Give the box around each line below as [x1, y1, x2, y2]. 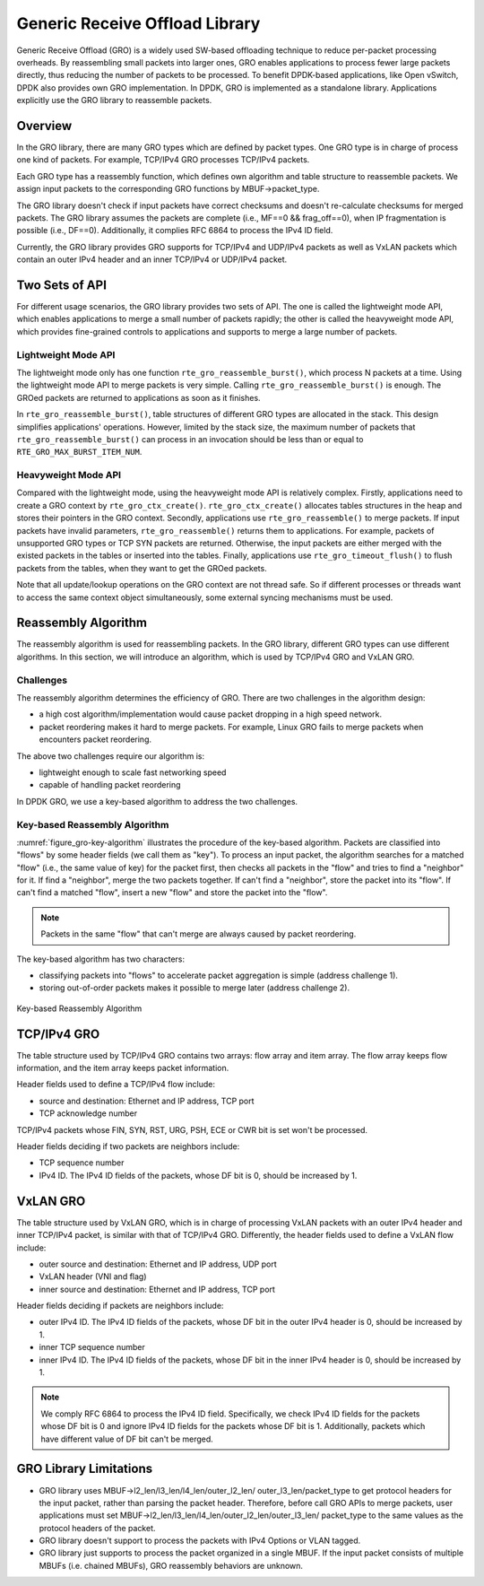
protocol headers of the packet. [39, 1522, 156, 1533]
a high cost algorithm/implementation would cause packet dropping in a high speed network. [39, 709, 383, 719]
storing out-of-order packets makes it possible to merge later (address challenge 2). [39, 982, 350, 993]
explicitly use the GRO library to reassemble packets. [16, 95, 212, 106]
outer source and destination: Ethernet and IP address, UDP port [39, 1259, 277, 1269]
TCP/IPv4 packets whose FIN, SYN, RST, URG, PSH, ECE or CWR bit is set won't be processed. [16, 1124, 367, 1135]
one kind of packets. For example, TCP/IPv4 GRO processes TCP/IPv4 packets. [16, 154, 310, 165]
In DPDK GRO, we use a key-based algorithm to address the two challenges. [16, 796, 298, 806]
